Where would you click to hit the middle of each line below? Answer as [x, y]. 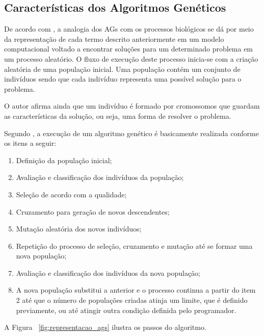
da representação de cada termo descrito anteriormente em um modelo [114, 38]
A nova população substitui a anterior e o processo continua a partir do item [136, 290]
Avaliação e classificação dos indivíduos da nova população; [108, 273]
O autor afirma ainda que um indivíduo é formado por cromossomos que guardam [132, 106]
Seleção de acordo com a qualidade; [71, 194]
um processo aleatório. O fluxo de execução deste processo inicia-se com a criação [131, 58]
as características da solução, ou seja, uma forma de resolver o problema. [118, 115]
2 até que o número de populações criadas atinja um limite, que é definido [132, 300]
